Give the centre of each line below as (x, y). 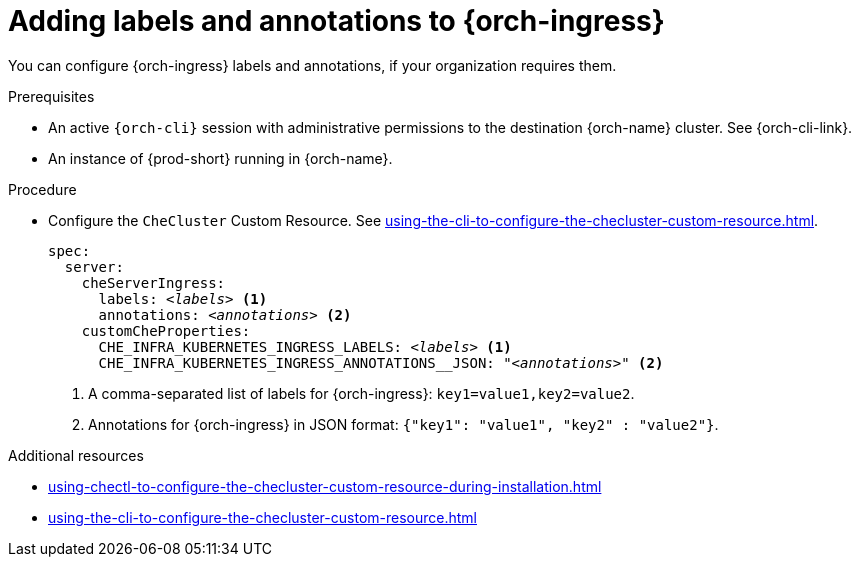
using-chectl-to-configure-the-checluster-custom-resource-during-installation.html (325, 486)
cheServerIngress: (153, 282)
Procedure (42, 189)
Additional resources (76, 455)
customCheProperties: (166, 330)
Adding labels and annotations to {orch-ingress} (336, 21)
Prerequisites (51, 96)
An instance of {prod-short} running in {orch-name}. (220, 158)
